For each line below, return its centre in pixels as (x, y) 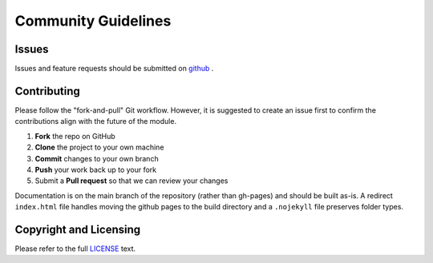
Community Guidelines (93, 21)
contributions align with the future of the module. (95, 122)
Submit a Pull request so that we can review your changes (132, 181)
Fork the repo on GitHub (75, 136)
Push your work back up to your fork (96, 169)
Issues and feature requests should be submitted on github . (114, 69)
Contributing (47, 91)
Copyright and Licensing (78, 229)
